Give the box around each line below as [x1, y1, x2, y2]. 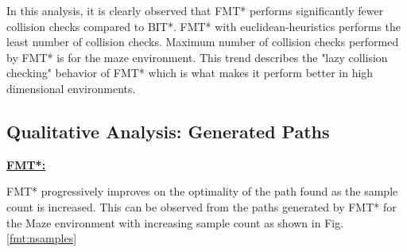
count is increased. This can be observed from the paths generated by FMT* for [6, 198, 397, 215]
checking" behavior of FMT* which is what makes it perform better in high [6, 64, 374, 81]
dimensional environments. [6, 79, 136, 96]
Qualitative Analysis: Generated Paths [6, 118, 330, 143]
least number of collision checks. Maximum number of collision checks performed [6, 33, 399, 50]
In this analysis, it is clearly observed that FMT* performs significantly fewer [6, 2, 384, 18]
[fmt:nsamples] [6, 230, 77, 246]
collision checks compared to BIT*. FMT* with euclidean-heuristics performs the [6, 17, 401, 34]
